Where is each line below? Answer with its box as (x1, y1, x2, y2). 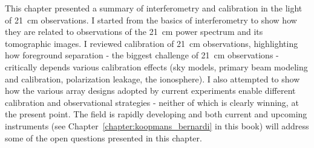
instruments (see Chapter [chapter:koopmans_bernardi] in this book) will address (5, 119, 309, 132)
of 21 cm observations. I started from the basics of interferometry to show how (5, 13, 297, 26)
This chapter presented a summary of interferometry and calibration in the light (5, 2, 303, 14)
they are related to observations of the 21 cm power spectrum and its (5, 25, 263, 38)
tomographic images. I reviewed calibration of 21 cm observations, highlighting (5, 37, 298, 49)
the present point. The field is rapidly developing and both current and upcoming (5, 108, 307, 120)
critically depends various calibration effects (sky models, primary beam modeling (5, 60, 308, 73)
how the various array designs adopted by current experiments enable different (5, 84, 296, 97)
